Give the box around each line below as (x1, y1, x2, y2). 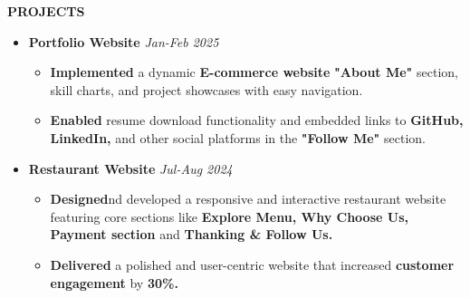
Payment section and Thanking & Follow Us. (50, 225, 333, 244)
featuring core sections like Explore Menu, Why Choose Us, (50, 207, 408, 226)
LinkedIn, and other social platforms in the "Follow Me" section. (50, 128, 426, 147)
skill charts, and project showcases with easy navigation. (50, 80, 363, 99)
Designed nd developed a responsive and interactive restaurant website (50, 189, 446, 208)
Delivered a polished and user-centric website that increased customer (50, 255, 455, 274)
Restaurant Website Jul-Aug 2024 (28, 159, 233, 178)
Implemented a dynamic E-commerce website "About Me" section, (50, 62, 458, 82)
